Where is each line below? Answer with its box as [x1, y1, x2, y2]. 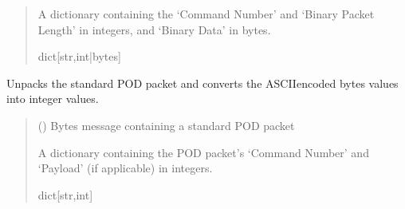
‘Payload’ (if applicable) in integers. [37, 160, 213, 176]
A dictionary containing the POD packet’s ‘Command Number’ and [37, 144, 369, 160]
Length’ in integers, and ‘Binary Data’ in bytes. [37, 21, 271, 37]
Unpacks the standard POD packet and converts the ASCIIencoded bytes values [6, 74, 399, 91]
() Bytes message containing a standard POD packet [37, 116, 295, 133]
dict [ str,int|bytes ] [37, 48, 121, 65]
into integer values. [6, 90, 99, 107]
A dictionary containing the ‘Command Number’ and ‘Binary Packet [37, 6, 375, 22]
